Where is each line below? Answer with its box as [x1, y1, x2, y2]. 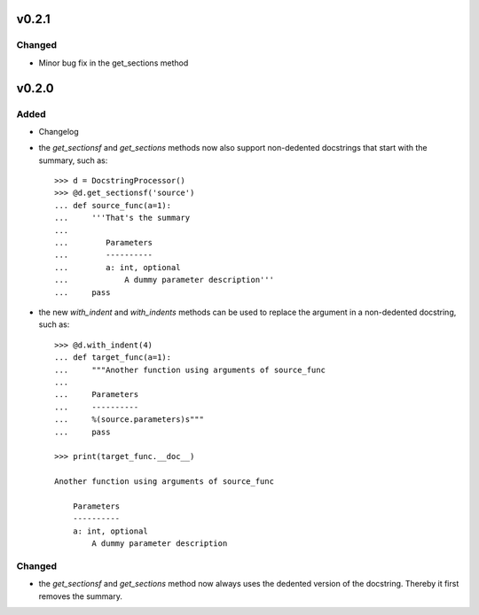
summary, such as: [38, 155, 108, 166]
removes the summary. [38, 590, 123, 602]
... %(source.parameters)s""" [54, 415, 204, 424]
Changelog [38, 126, 79, 136]
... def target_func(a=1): [54, 353, 172, 362]
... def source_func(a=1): [54, 200, 172, 210]
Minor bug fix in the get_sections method [38, 58, 189, 68]
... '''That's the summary [54, 213, 191, 223]
